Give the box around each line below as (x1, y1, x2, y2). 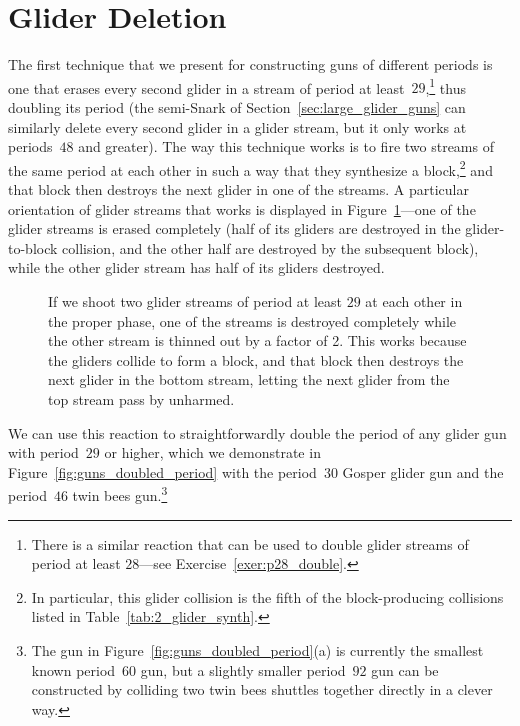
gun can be (371, 659, 439, 680)
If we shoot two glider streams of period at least (48, 290, 342, 311)
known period (31, 659, 116, 680)
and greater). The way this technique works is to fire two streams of (78, 136, 494, 157)
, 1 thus (425, 74, 466, 98)
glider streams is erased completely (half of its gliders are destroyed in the (8, 218, 461, 239)
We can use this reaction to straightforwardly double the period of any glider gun (8, 422, 507, 443)
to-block (8, 237, 58, 258)
